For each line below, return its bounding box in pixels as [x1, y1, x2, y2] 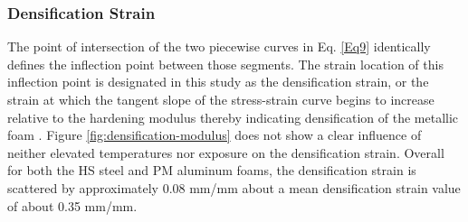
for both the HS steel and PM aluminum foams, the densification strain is [7, 161, 416, 180]
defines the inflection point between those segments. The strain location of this [7, 54, 444, 73]
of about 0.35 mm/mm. [7, 196, 138, 215]
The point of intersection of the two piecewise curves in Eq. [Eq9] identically [7, 37, 431, 56]
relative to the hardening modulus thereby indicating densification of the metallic [7, 107, 459, 126]
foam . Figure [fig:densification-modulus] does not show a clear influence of [7, 125, 422, 144]
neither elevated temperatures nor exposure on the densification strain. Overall [7, 143, 444, 162]
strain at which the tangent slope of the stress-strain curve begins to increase [7, 90, 435, 108]
